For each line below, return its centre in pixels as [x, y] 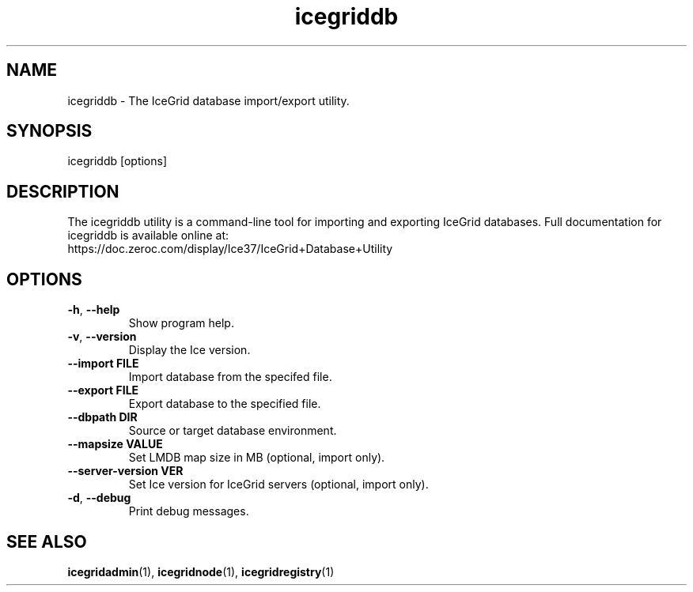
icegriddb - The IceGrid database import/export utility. [208, 100]
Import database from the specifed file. [230, 377]
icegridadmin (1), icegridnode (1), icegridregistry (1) [201, 571]
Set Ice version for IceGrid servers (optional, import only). [278, 485]
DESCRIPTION [63, 191]
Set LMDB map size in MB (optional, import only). [257, 458]
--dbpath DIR [102, 417]
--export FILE [103, 390]
